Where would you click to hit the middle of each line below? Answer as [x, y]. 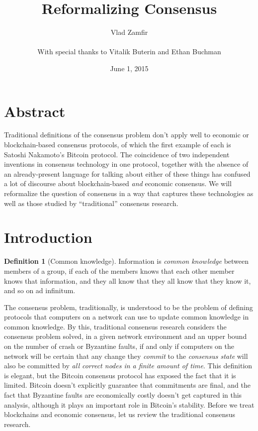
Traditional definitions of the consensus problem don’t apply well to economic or [127, 135]
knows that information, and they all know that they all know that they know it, [128, 280]
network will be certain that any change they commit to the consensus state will [126, 356]
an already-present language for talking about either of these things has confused [127, 173]
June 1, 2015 [129, 68]
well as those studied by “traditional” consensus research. [91, 203]
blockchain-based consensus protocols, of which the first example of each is [118, 145]
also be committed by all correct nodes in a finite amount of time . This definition [128, 366]
